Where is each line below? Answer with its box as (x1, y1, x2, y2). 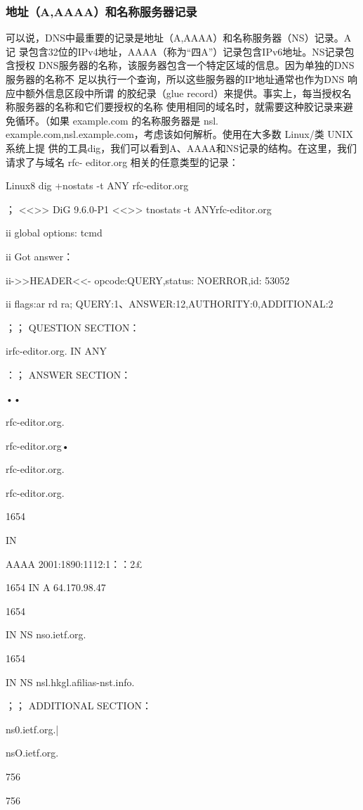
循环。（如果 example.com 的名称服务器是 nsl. (15, 113, 219, 127)
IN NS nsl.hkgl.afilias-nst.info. (6, 674, 135, 689)
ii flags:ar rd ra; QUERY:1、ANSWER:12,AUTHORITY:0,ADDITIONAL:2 (6, 296, 334, 311)
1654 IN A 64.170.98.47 (6, 580, 106, 595)
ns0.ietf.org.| (6, 721, 59, 736)
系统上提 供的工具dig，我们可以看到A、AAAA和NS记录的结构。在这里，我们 (6, 140, 357, 155)
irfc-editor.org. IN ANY (6, 343, 107, 358)
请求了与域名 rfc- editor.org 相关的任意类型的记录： (6, 154, 239, 169)
